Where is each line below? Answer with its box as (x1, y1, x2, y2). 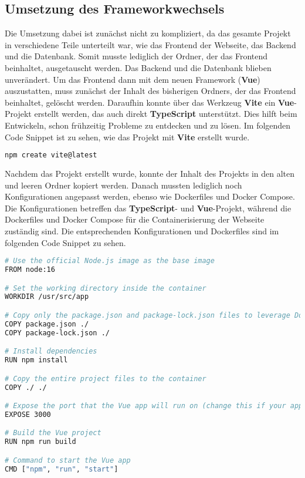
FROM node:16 (5, 265, 55, 274)
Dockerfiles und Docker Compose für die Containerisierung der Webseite (5, 213, 265, 225)
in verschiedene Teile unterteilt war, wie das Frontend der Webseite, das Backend (5, 38, 296, 51)
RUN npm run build (5, 437, 76, 446)
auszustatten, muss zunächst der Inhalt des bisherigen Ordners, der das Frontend (5, 85, 296, 97)
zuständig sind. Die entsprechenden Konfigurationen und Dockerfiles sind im (5, 224, 279, 237)
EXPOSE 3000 (5, 410, 51, 419)
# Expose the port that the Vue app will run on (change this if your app (5, 402, 303, 410)
